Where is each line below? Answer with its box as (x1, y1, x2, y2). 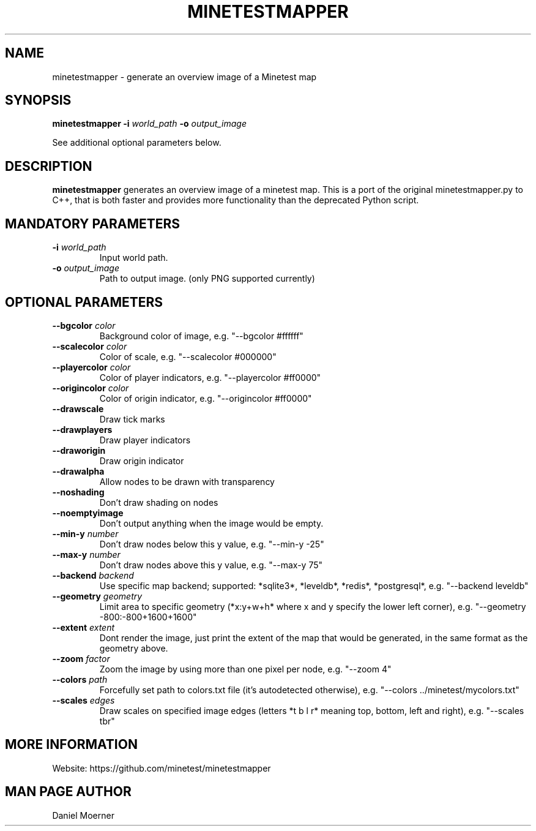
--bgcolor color (52, 320, 116, 331)
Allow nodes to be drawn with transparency (99, 476, 275, 487)
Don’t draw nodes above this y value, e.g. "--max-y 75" (99, 559, 323, 570)
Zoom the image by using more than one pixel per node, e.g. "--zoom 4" (99, 663, 392, 674)
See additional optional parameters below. (52, 137, 221, 148)
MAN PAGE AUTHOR (5, 784, 132, 800)
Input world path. (99, 252, 168, 263)
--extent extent (52, 622, 115, 633)
